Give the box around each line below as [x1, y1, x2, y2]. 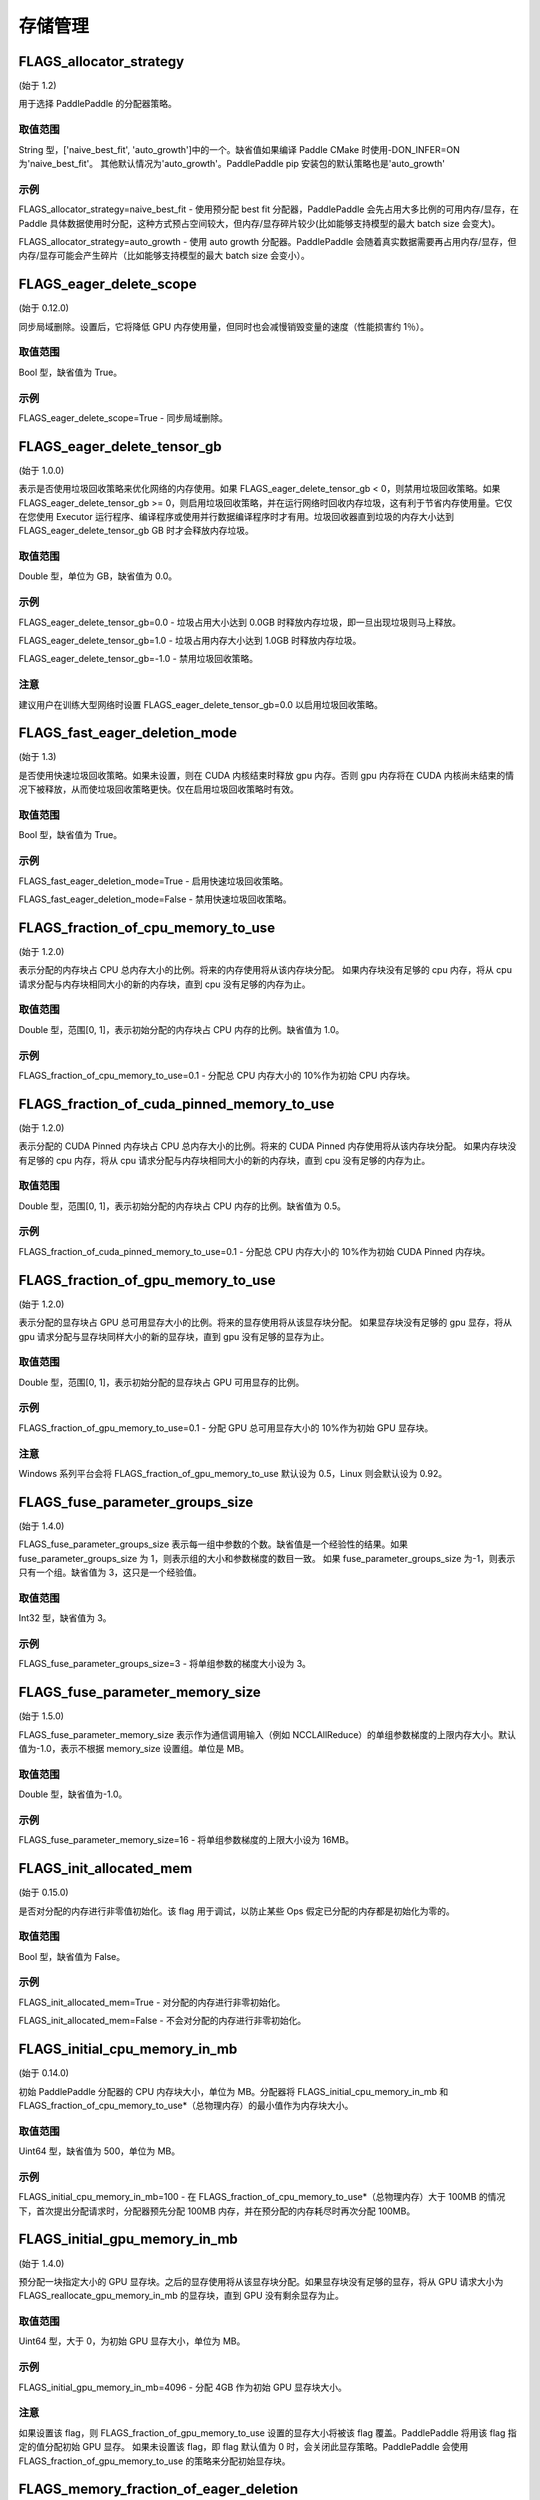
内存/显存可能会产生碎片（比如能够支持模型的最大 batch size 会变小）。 [18, 250, 310, 262]
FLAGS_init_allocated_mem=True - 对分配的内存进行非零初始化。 [18, 1996, 286, 2008]
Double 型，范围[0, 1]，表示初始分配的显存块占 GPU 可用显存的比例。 [18, 1376, 305, 1388]
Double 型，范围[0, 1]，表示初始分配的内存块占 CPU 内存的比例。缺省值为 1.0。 [18, 1023, 345, 1035]
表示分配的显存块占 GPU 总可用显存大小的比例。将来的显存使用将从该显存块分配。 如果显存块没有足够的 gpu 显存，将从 [18, 1316, 512, 1329]
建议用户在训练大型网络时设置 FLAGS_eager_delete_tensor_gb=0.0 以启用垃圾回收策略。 [18, 698, 384, 710]
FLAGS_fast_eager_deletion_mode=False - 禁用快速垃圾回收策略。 [18, 893, 292, 905]
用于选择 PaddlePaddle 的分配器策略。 [18, 98, 177, 110]
